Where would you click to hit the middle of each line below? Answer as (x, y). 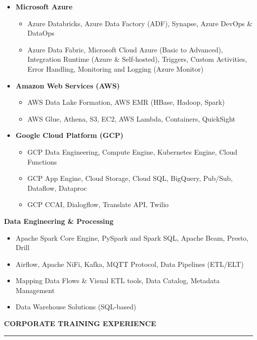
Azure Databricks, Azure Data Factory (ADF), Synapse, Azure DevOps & (140, 23)
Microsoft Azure (44, 6)
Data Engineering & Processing (59, 221)
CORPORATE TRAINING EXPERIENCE (80, 323)
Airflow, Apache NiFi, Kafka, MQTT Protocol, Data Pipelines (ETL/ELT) (129, 264)
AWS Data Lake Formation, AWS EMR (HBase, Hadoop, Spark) (126, 102)
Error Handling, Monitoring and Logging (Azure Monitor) (115, 68)
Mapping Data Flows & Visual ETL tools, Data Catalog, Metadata (118, 280)
